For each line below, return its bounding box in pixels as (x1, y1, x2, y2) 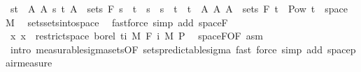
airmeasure (6, 55, 52, 70)
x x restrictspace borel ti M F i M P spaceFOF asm (10, 28, 263, 43)
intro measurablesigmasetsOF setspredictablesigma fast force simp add (10, 42, 323, 56)
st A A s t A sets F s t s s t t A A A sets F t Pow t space (10, 1, 348, 15)
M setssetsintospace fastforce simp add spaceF (6, 15, 228, 29)
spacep (327, 42, 356, 56)
